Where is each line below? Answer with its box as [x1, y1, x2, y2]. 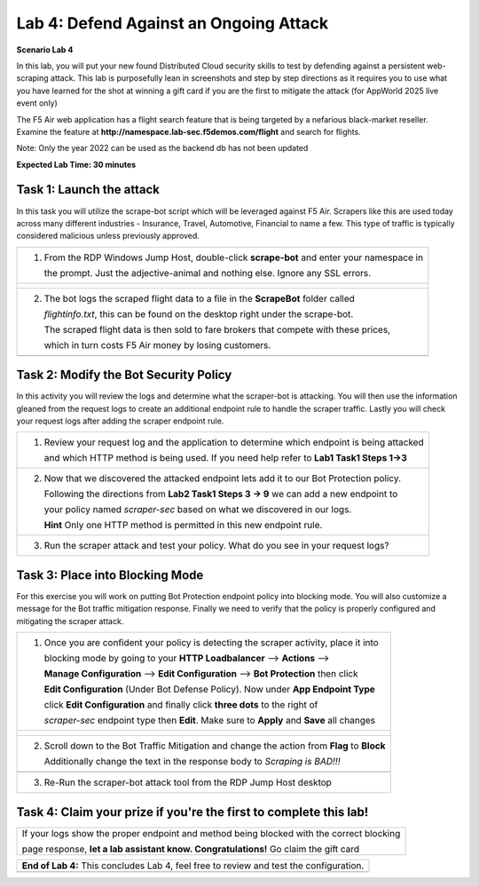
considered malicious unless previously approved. [16, 231, 200, 241]
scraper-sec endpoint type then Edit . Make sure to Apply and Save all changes [43, 715, 376, 727]
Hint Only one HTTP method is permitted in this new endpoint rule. [43, 519, 323, 532]
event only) [16, 98, 58, 108]
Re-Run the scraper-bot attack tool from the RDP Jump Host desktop [43, 777, 333, 789]
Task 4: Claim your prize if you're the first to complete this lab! [16, 804, 369, 819]
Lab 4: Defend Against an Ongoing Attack [16, 13, 328, 33]
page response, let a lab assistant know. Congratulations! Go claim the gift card [21, 842, 360, 855]
